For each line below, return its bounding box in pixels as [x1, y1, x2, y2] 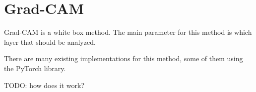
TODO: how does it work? [4, 80, 85, 90]
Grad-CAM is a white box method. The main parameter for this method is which [4, 27, 252, 37]
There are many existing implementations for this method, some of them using [4, 53, 243, 64]
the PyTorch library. [4, 63, 66, 73]
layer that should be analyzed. [4, 36, 96, 47]
